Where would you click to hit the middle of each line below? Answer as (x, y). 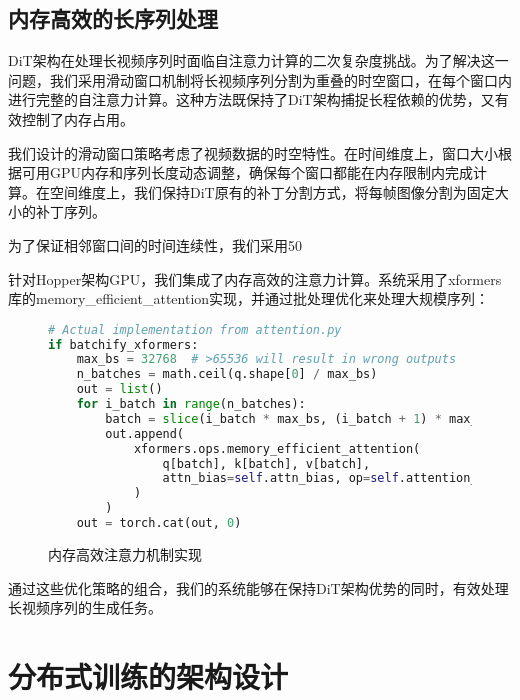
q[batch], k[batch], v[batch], (266, 463)
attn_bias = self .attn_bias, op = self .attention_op (327, 478)
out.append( (145, 433)
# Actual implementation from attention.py (195, 329)
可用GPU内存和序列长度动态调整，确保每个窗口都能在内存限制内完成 (247, 172)
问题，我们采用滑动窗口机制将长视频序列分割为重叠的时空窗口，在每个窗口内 (260, 79)
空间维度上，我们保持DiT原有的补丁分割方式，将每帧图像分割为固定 (272, 191)
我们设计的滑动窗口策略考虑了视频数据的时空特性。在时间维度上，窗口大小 (253, 152)
